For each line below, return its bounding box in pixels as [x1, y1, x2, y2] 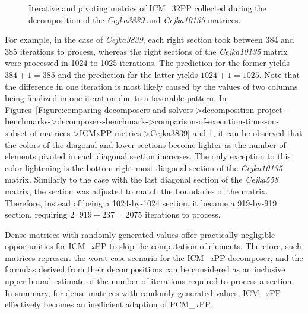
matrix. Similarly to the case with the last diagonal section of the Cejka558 [5, 173, 278, 186]
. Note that [259, 68, 300, 80]
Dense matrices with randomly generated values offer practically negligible [5, 228, 275, 240]
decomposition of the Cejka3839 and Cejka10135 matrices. [28, 13, 241, 26]
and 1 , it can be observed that [192, 126, 303, 139]
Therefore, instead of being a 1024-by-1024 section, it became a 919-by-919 [5, 196, 277, 209]
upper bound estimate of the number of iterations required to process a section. [5, 275, 294, 287]
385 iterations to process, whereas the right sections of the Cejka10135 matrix [5, 45, 288, 57]
